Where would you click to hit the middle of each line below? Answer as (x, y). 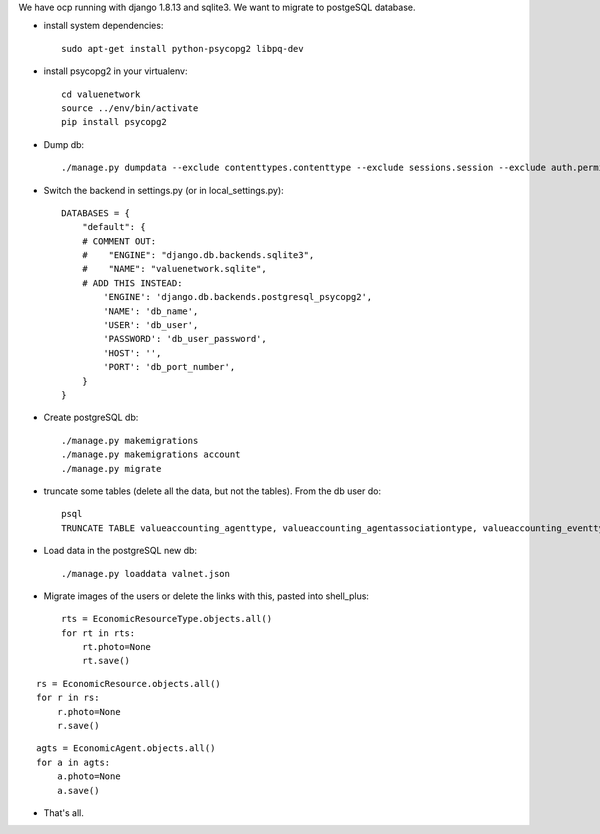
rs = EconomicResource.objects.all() (129, 683)
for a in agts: (73, 762)
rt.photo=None (116, 647)
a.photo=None (88, 776)
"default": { (113, 227)
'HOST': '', (132, 353)
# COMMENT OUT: (119, 241)
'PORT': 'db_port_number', (169, 367)
